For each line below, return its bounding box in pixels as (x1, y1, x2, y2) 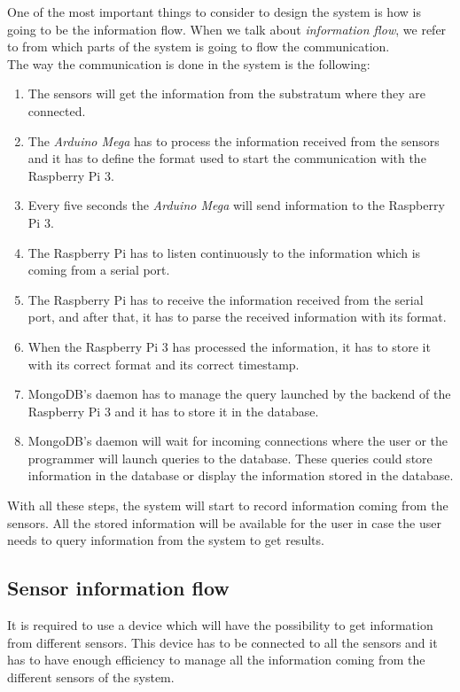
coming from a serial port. (27, 260, 170, 279)
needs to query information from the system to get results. (7, 531, 324, 549)
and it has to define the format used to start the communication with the (27, 149, 426, 167)
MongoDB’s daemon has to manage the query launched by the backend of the (27, 385, 451, 403)
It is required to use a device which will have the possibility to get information (7, 616, 433, 634)
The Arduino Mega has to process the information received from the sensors (27, 131, 440, 150)
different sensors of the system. (7, 667, 175, 686)
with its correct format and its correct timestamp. (27, 354, 300, 373)
